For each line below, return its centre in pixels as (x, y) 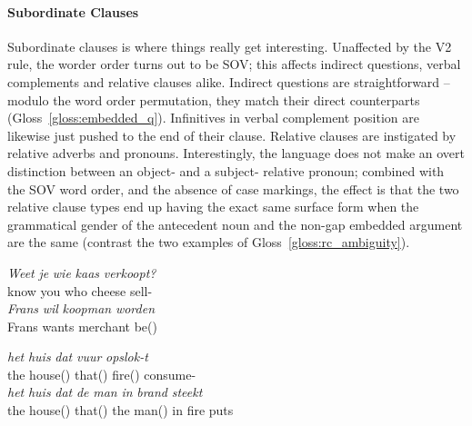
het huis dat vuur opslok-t (78, 357)
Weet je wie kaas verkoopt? (82, 272)
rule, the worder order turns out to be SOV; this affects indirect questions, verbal (234, 64)
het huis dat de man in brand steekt (105, 392)
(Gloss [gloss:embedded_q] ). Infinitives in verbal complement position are (213, 118)
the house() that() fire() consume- (102, 374)
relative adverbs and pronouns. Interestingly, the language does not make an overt (236, 153)
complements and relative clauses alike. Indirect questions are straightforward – (229, 81)
